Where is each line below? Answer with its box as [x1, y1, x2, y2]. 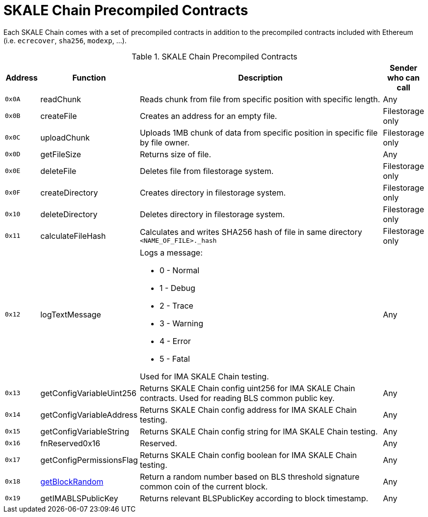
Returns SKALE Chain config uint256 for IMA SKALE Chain [139, 383, 355, 393]
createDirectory [40, 187, 98, 198]
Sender [390, 62, 418, 73]
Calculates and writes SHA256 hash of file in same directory [139, 227, 362, 237]
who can [387, 72, 420, 83]
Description [238, 72, 283, 83]
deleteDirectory [40, 209, 98, 219]
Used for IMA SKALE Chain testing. [139, 371, 269, 381]
